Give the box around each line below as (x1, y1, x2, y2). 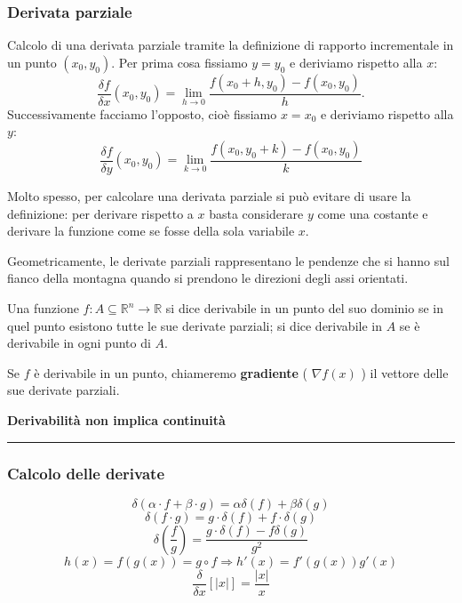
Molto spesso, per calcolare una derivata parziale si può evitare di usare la (7, 187, 411, 205)
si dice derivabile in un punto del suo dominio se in (165, 299, 443, 318)
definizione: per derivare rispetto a (7, 204, 194, 222)
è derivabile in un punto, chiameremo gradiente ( (34, 363, 308, 382)
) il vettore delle (361, 363, 449, 382)
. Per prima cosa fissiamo (111, 52, 248, 71)
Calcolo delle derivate (7, 462, 165, 484)
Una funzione (7, 299, 79, 318)
